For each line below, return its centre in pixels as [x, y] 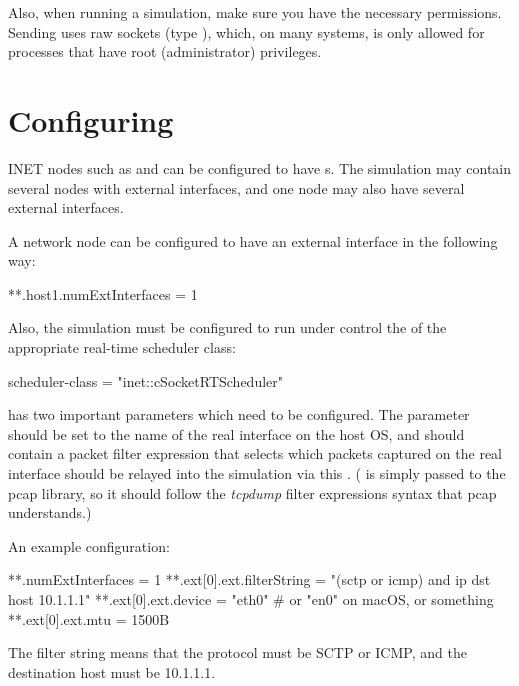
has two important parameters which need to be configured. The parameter [239, 414]
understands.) [50, 512]
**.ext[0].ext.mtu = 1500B [89, 618]
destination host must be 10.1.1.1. [112, 671]
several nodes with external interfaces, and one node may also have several [236, 187]
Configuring [91, 119]
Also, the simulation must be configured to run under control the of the [227, 327]
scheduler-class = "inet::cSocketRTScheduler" [146, 380]
